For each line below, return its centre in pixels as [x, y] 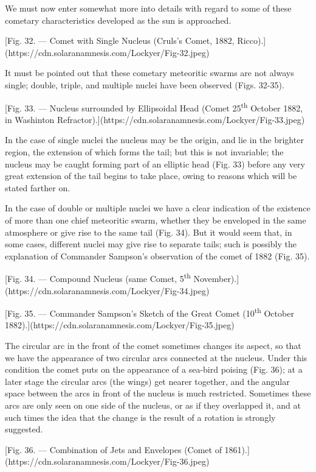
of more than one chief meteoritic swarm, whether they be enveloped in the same [156, 220]
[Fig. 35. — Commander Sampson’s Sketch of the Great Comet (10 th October [149, 312]
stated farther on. [38, 187]
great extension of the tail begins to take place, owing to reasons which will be [151, 176]
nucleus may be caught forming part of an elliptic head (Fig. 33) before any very [155, 164]
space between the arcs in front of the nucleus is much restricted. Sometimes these [158, 393]
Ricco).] [252, 41]
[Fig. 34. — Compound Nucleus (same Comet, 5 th [98, 277]
